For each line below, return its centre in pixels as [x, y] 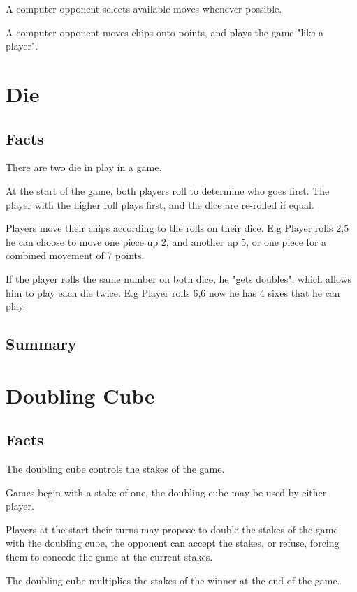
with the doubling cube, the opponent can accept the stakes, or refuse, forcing [173, 543]
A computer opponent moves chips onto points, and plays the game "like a [165, 32]
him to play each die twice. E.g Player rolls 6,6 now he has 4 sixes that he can [173, 292]
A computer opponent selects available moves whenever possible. [144, 8]
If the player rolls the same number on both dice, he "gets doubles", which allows [179, 278]
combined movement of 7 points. [75, 255]
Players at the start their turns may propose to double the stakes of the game [172, 529]
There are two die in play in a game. [84, 167]
